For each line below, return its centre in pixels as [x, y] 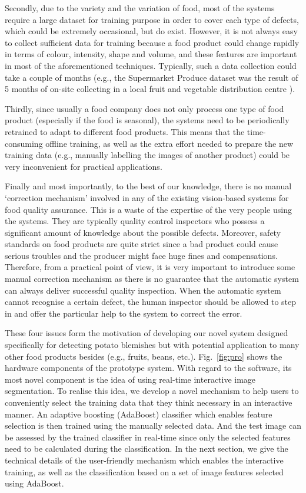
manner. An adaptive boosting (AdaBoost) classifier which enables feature [139, 414]
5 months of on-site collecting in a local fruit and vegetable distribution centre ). [150, 89]
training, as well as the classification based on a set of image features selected [144, 471]
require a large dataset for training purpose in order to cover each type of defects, [152, 19]
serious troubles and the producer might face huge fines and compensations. [141, 255]
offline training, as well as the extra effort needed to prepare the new [169, 143]
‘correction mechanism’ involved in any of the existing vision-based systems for [147, 197]
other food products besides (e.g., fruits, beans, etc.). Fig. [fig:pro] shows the [144, 356]
